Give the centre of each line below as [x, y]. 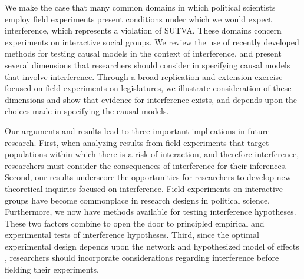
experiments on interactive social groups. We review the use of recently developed [152, 41]
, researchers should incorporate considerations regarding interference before [142, 258]
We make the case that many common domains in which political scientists [140, 7]
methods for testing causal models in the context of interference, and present [143, 53]
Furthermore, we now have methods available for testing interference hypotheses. [151, 212]
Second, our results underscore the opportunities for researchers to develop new [148, 177]
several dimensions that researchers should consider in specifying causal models [148, 64]
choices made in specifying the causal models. [87, 111]
